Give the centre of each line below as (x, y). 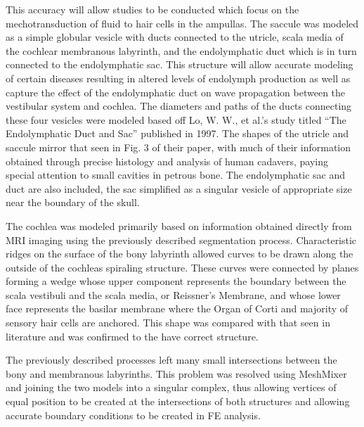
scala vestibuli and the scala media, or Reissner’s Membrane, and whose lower (173, 294)
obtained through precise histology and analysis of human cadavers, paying (167, 161)
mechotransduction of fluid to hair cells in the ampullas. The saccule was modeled (182, 23)
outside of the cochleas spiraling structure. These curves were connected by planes (182, 267)
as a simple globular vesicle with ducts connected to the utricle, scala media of (175, 37)
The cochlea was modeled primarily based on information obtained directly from (179, 225)
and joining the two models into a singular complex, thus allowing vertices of (171, 387)
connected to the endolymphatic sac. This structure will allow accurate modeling (180, 64)
